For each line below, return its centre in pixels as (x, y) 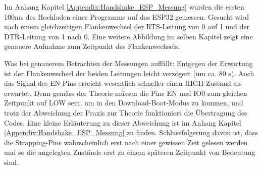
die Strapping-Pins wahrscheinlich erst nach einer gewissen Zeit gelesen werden (126, 142)
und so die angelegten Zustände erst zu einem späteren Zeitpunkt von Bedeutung (130, 152)
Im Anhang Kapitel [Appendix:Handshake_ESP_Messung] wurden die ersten (124, 7)
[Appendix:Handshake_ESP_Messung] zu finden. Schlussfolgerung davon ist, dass (131, 132)
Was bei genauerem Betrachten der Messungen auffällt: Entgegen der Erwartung (128, 63)
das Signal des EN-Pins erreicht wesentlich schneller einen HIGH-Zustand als (123, 83)
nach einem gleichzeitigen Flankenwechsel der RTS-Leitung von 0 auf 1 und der (127, 26)
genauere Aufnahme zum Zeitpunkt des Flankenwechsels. (92, 46)
